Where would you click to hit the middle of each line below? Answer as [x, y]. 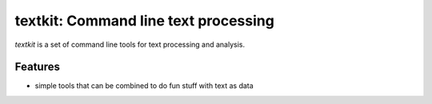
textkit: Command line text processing [145, 21]
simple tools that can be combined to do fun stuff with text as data [144, 86]
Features [37, 67]
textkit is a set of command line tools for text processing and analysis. [130, 44]
